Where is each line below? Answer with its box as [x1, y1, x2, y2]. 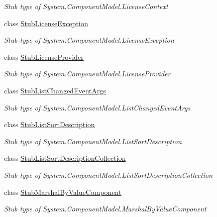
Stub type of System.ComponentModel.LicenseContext [4, 1, 168, 11]
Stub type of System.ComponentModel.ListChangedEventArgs [4, 102, 190, 113]
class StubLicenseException [4, 18, 88, 28]
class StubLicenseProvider [4, 51, 84, 62]
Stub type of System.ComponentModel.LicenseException [4, 35, 174, 45]
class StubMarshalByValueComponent [4, 186, 122, 197]
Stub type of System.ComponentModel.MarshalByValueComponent [4, 203, 207, 214]
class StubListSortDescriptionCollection [4, 153, 126, 163]
